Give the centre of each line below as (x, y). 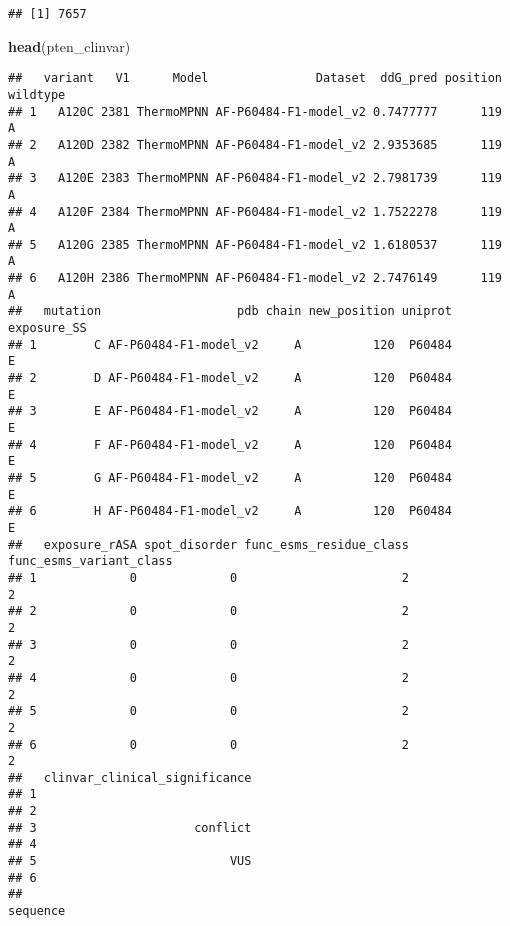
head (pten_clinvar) (69, 45)
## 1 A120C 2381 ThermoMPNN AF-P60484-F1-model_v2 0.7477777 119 (255, 111)
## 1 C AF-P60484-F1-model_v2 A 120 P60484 (230, 344)
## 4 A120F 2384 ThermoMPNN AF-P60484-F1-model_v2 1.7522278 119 (255, 211)
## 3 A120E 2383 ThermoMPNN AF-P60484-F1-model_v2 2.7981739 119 (255, 178)
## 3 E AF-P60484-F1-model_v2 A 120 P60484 (230, 411)
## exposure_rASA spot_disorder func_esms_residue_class (208, 544)
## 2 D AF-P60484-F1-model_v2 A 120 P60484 (230, 378)
